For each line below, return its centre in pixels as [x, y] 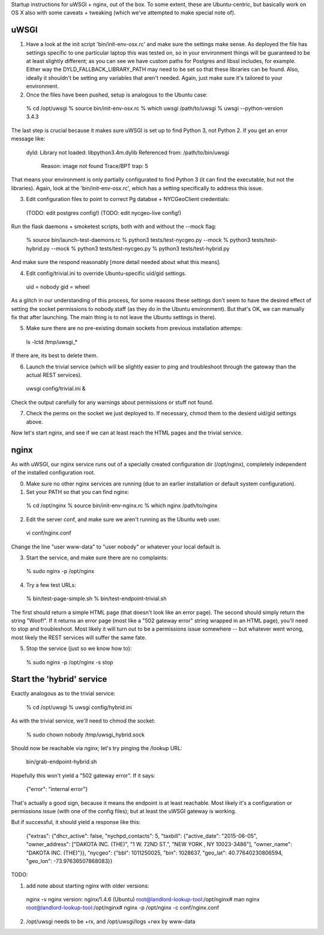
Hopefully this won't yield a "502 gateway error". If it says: [83, 775]
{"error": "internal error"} [57, 789]
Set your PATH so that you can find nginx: [77, 492]
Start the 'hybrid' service [59, 679]
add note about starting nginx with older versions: [88, 886]
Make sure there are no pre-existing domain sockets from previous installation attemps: [134, 328]
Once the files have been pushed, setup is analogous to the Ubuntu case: [117, 95]
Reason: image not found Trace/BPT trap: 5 [94, 166]
